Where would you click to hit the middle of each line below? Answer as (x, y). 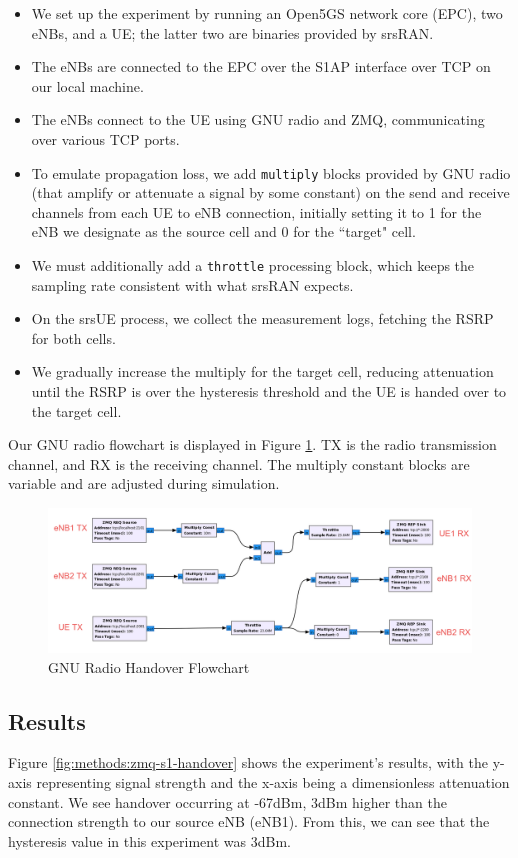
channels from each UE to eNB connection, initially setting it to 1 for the (256, 211)
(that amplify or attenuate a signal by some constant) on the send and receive (270, 192)
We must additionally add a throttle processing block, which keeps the (253, 265)
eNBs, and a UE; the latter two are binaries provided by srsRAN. (232, 32)
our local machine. (87, 85)
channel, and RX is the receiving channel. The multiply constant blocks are (239, 463)
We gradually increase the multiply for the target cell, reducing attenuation (262, 371)
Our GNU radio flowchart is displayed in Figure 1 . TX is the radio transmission (252, 444)
